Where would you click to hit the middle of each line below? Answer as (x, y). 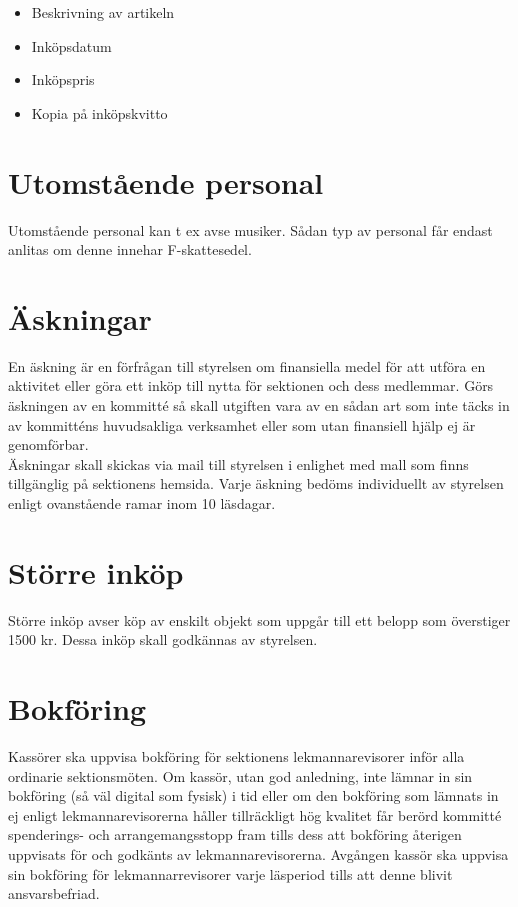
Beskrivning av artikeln (103, 12)
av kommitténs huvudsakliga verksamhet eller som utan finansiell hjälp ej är (242, 424)
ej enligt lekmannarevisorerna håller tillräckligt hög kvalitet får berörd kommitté (255, 814)
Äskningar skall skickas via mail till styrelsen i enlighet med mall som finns (238, 463)
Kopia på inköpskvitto (99, 112)
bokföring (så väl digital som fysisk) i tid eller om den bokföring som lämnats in (253, 795)
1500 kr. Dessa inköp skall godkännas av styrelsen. (163, 639)
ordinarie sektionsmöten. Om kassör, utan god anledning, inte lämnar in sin (240, 775)
